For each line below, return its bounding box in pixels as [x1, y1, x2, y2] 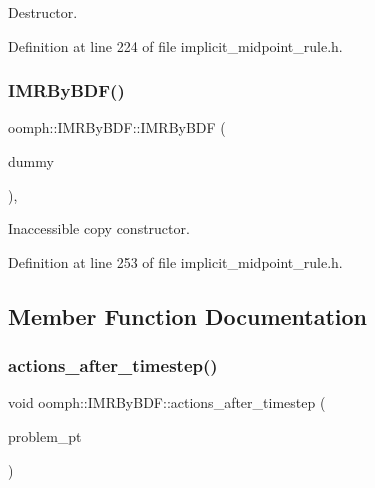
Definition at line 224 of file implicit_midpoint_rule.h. [8, 35, 343, 56]
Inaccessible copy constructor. [8, 218, 190, 239]
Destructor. [8, 2, 78, 22]
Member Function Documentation [8, 300, 368, 331]
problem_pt [8, 425, 82, 446]
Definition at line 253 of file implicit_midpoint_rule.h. [8, 251, 343, 272]
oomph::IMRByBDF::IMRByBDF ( [8, 117, 226, 138]
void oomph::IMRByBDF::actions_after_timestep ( [8, 392, 326, 413]
